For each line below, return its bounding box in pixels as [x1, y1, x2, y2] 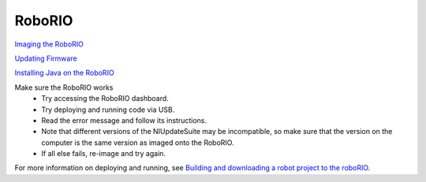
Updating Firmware [14, 54, 78, 63]
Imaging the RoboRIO [14, 39, 84, 49]
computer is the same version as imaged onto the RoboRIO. [41, 138, 234, 147]
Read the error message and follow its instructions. [41, 115, 207, 125]
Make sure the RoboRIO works [14, 83, 114, 92]
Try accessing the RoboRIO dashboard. [41, 94, 169, 103]
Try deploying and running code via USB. [41, 105, 175, 114]
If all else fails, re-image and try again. [41, 149, 166, 158]
